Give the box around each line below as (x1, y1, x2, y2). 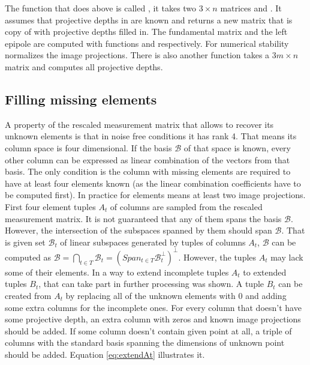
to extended (243, 265, 287, 278)
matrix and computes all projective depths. (5, 60, 163, 73)
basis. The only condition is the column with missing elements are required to (5, 165, 291, 178)
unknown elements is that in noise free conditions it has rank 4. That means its (5, 130, 297, 142)
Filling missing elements (5, 89, 157, 108)
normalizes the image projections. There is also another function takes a (5, 49, 270, 61)
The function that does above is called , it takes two (5, 2, 197, 14)
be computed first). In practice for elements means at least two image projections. (5, 189, 306, 201)
